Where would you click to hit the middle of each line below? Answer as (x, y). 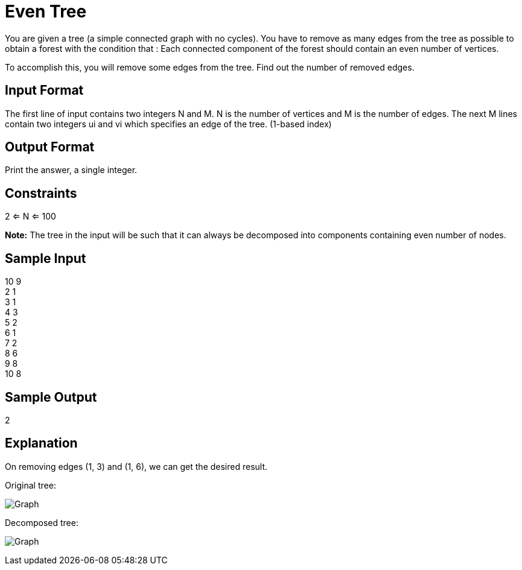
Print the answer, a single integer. (71, 170)
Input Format (44, 90)
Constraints (41, 193)
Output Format (50, 147)
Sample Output (51, 397)
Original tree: (30, 485)
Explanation (41, 443)
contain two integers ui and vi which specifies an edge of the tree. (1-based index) (168, 124)
